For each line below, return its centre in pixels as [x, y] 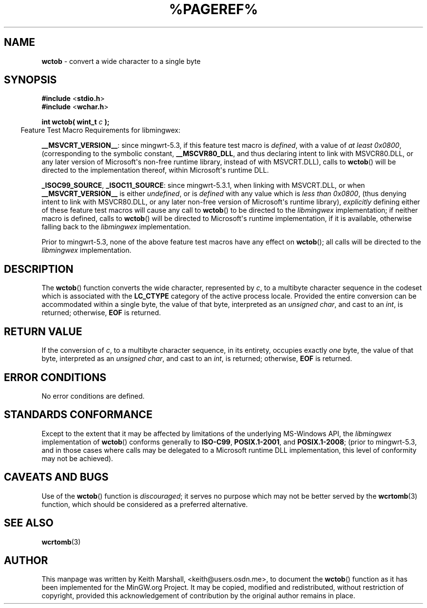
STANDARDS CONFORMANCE [78, 415]
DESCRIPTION [39, 269]
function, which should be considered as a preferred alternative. [145, 504]
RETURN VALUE [43, 331]
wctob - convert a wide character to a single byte [121, 61]
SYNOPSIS [30, 80]
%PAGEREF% [213, 9]
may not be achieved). [77, 458]
